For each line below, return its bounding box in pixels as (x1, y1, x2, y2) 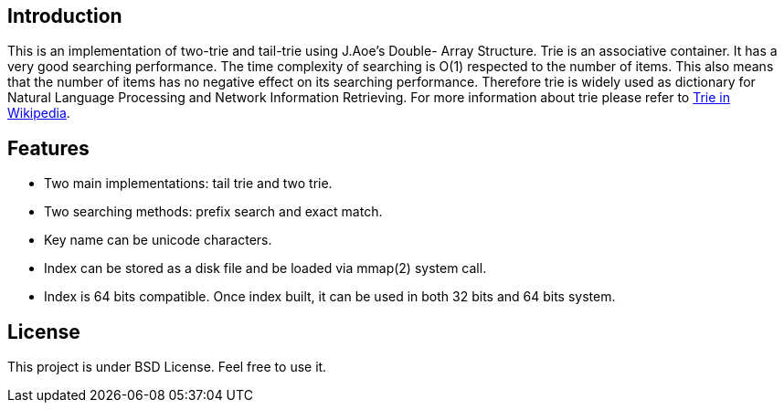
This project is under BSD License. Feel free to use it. (7, 359, 327, 375)
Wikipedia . (7, 105, 70, 121)
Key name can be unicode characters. (44, 232, 272, 248)
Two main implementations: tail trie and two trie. (44, 175, 333, 192)
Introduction (7, 5, 122, 27)
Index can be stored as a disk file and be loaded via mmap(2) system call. (44, 260, 487, 277)
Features (7, 136, 90, 160)
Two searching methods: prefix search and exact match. (44, 204, 383, 220)
